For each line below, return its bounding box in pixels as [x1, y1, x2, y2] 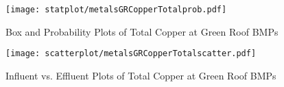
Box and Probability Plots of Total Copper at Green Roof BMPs [5, 24, 279, 38]
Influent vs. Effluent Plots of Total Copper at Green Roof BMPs [5, 68, 276, 82]
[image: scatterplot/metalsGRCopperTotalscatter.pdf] [5, 49, 257, 59]
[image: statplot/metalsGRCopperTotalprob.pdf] [5, 5, 227, 14]
